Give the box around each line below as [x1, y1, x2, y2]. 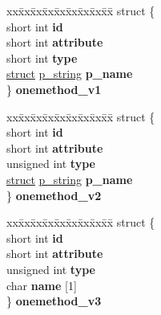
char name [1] [6, 276, 77, 293]
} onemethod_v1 [6, 80, 102, 97]
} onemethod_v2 [6, 186, 102, 203]
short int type [6, 49, 78, 66]
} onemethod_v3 [6, 292, 102, 309]
